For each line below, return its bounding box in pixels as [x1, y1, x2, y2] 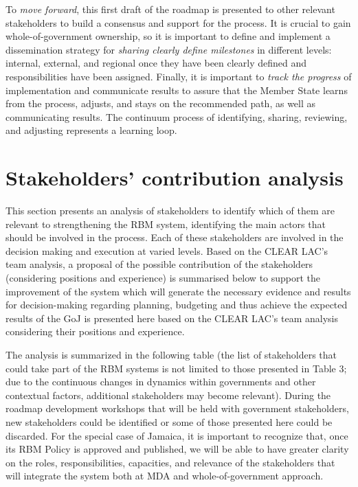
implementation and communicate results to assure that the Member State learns [5, 82, 348, 97]
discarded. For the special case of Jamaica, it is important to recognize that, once [5, 428, 348, 442]
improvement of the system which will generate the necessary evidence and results [5, 284, 351, 298]
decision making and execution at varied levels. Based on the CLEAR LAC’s [5, 243, 328, 258]
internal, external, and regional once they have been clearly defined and [5, 56, 307, 70]
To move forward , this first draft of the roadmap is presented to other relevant [5, 2, 335, 16]
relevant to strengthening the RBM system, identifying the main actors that [5, 216, 326, 231]
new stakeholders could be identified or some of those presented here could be [5, 414, 333, 429]
